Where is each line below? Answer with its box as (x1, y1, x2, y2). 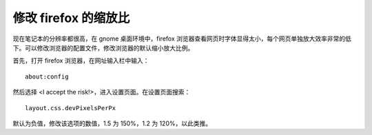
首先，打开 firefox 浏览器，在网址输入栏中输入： (12, 56, 149, 65)
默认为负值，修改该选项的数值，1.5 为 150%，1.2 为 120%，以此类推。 (12, 119, 212, 127)
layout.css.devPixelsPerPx (25, 104, 116, 112)
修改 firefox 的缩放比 (12, 10, 130, 25)
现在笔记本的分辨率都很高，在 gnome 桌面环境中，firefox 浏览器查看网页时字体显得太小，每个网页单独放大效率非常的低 (12, 34, 351, 43)
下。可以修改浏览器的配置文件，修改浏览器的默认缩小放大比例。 (12, 43, 194, 52)
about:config (25, 72, 69, 81)
